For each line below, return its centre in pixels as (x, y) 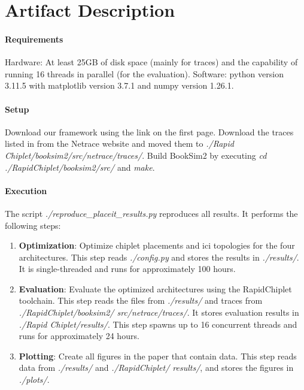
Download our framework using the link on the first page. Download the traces (149, 131)
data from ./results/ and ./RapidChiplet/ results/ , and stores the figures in (156, 368)
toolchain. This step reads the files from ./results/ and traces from (141, 300)
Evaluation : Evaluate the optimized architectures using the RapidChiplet (155, 288)
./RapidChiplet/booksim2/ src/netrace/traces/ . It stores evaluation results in (159, 312)
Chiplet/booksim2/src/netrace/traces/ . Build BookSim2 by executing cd (136, 155)
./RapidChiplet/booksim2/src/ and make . (80, 167)
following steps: (33, 225)
